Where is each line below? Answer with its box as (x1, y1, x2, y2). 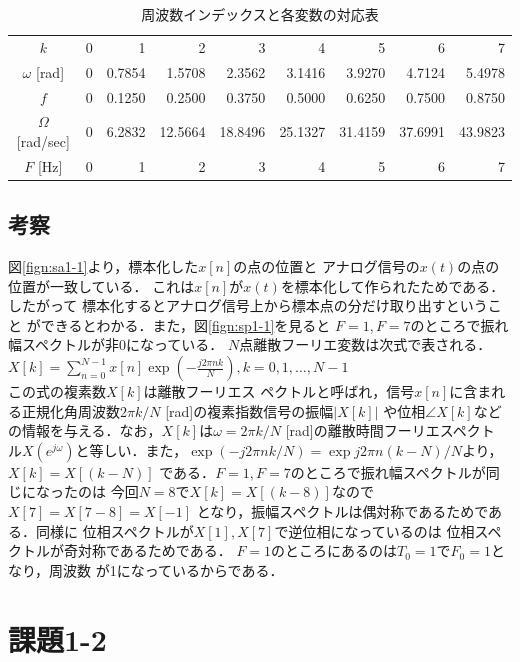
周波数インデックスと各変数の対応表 (141, 4, 379, 24)
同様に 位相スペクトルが (35, 520, 194, 541)
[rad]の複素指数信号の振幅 (165, 400, 334, 421)
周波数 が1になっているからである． (49, 559, 284, 580)
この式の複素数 (8, 381, 106, 402)
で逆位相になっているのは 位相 (274, 520, 475, 541)
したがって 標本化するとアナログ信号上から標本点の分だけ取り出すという (8, 295, 488, 316)
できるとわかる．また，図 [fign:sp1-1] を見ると (40, 314, 331, 335)
